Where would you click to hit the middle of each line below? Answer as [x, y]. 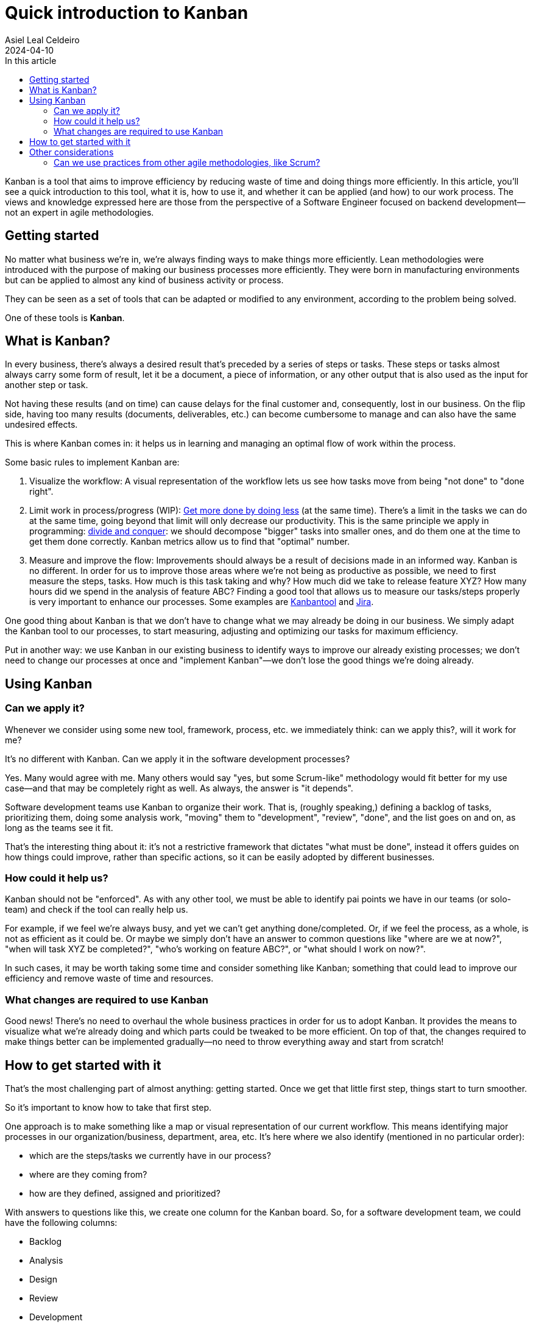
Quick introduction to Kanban [127, 13]
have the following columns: [61, 1223]
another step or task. [47, 385]
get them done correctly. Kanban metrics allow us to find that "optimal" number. [189, 542]
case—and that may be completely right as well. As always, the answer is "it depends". [179, 788]
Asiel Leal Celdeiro [42, 40]
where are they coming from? [88, 1174]
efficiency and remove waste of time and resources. [109, 978]
